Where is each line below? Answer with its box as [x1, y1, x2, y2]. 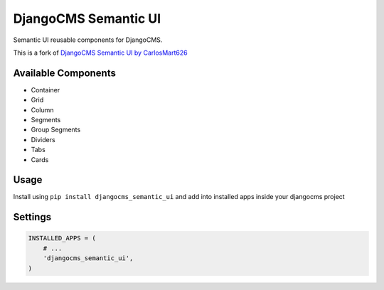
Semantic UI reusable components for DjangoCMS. [13, 36, 163, 44]
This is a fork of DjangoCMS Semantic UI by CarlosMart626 [13, 48, 188, 57]
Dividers [31, 135, 56, 144]
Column [31, 105, 54, 114]
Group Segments [31, 125, 81, 134]
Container [31, 85, 60, 94]
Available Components [13, 67, 117, 79]
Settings [13, 211, 52, 223]
